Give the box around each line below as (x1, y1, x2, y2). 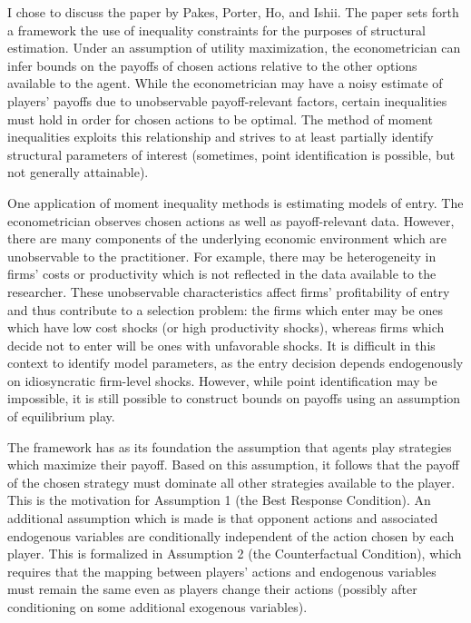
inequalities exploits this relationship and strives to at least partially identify (7, 127, 434, 146)
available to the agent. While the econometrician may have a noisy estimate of (7, 74, 443, 93)
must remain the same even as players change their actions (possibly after (7, 579, 417, 598)
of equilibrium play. (7, 407, 115, 426)
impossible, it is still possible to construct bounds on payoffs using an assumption (7, 389, 461, 408)
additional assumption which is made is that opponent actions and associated (7, 509, 438, 528)
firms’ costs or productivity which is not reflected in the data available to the (7, 264, 437, 283)
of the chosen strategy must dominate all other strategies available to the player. (7, 472, 456, 491)
